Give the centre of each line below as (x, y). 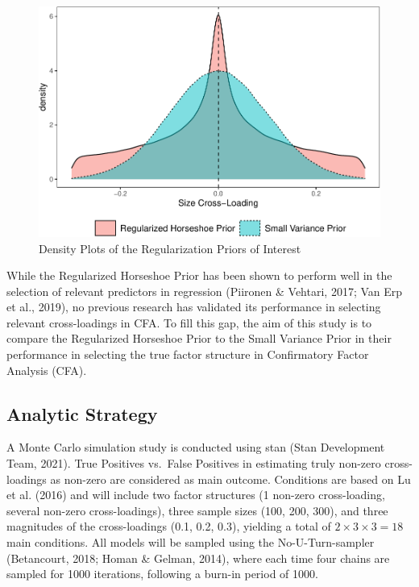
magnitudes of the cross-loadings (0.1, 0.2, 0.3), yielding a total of (169, 526)
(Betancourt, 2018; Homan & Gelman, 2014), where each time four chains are (198, 558)
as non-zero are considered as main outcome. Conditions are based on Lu (230, 479)
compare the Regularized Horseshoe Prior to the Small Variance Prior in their (199, 338)
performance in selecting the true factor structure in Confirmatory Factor (188, 354)
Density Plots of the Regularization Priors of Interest (170, 248)
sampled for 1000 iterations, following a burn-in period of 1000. (162, 574)
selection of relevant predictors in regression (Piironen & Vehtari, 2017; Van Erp (205, 291)
